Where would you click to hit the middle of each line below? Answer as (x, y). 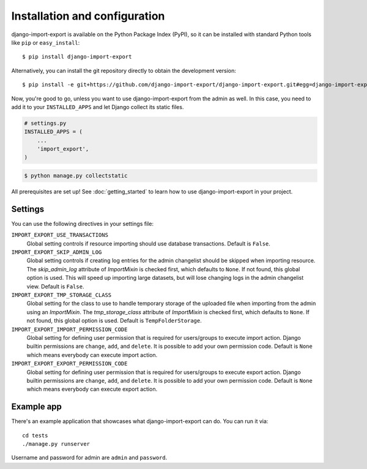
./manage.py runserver (56, 444)
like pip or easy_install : (46, 42)
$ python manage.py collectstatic (76, 176)
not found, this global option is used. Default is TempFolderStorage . (114, 321)
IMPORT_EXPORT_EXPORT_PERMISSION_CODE (69, 364)
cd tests (35, 435)
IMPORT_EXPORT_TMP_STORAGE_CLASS (61, 295)
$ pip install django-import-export (77, 57)
